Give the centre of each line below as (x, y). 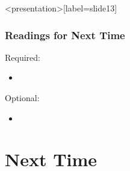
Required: (23, 57)
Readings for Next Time (65, 35)
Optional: (22, 98)
